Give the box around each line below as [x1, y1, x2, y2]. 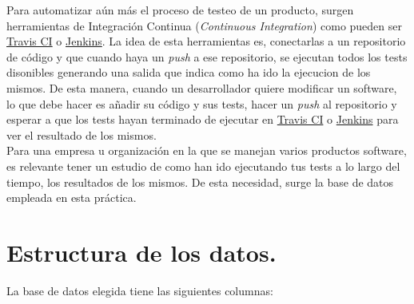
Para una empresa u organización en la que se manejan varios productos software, [6, 142, 407, 159]
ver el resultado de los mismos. [6, 126, 157, 143]
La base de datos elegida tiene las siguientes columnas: [6, 282, 273, 298]
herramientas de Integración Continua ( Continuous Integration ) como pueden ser [6, 17, 403, 34]
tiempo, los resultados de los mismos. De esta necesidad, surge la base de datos [6, 173, 394, 190]
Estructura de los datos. [6, 235, 277, 268]
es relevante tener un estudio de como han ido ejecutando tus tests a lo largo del [6, 157, 400, 174]
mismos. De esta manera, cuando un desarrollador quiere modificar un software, [6, 79, 397, 96]
